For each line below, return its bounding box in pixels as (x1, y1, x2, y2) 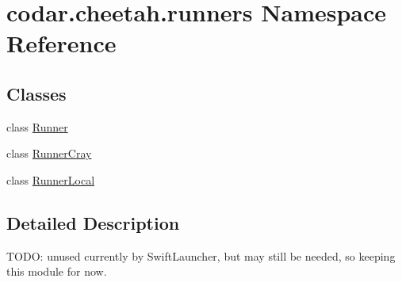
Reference (6, 27, 117, 59)
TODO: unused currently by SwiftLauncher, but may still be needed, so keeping (6, 247, 396, 264)
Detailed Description (6, 210, 180, 234)
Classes (6, 81, 67, 105)
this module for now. (6, 263, 107, 280)
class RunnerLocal (6, 171, 95, 188)
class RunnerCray (6, 145, 92, 162)
